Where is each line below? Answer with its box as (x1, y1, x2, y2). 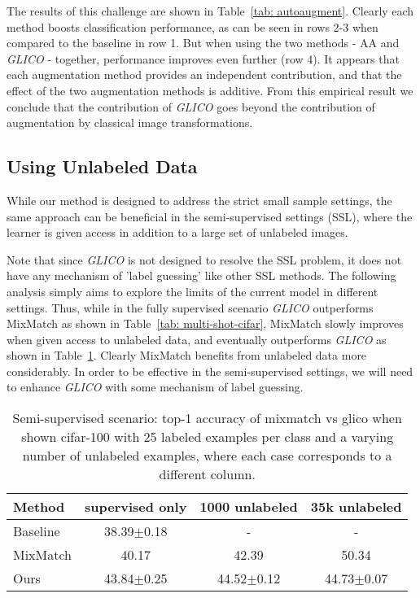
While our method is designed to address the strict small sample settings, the (7, 191, 392, 208)
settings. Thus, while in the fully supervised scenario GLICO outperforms (7, 299, 374, 316)
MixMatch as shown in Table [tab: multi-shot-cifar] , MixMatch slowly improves (7, 315, 404, 332)
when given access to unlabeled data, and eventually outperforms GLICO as (7, 330, 387, 347)
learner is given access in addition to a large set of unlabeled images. (7, 224, 348, 241)
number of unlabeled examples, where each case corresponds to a (22, 446, 392, 465)
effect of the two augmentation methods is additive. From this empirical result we (7, 81, 413, 98)
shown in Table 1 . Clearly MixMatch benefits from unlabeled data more (7, 347, 367, 364)
